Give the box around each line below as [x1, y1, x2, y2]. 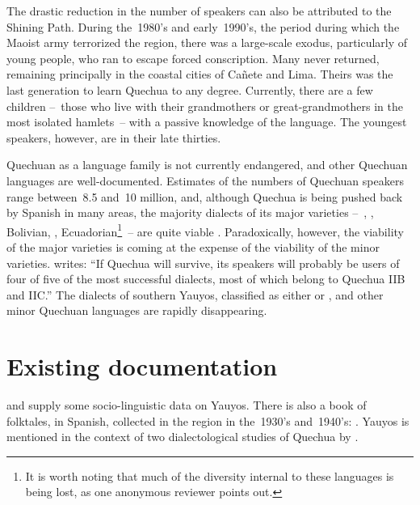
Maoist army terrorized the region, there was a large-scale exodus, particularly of [6, 34, 408, 51]
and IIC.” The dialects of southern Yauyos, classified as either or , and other [6, 286, 384, 303]
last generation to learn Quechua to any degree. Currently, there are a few [6, 81, 373, 98]
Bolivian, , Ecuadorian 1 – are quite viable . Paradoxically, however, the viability [6, 220, 404, 240]
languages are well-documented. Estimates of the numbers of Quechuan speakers [6, 172, 404, 189]
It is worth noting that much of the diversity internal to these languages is [25, 467, 394, 484]
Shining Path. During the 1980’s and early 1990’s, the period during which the [6, 18, 400, 35]
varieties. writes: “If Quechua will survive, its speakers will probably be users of [6, 254, 400, 271]
